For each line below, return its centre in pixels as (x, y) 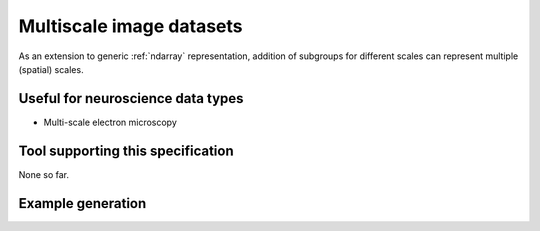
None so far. (44, 174)
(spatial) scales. (51, 69)
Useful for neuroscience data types (131, 98)
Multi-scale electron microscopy (110, 122)
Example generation (82, 203)
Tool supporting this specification (126, 150)
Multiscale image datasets (130, 26)
